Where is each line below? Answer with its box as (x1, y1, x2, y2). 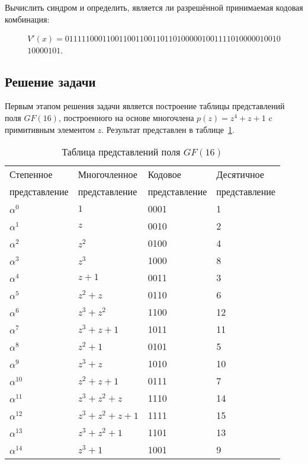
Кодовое (147, 167, 181, 182)
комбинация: (5, 12, 50, 25)
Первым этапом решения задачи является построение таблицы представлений (5, 100, 285, 112)
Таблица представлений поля (62, 145, 181, 159)
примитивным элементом (5, 123, 95, 135)
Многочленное (78, 167, 137, 182)
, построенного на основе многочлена (58, 112, 194, 124)
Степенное (9, 167, 53, 182)
